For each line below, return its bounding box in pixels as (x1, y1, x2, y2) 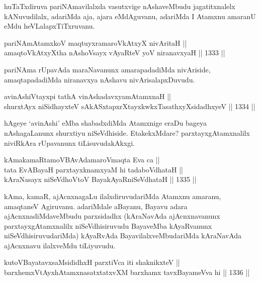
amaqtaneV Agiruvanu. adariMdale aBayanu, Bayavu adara (4, 201, 188, 211)
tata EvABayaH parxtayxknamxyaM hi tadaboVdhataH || (4, 164, 183, 174)
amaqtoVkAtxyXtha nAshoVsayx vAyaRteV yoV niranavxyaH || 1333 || (4, 47, 225, 58)
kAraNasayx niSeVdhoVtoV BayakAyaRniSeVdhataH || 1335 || (4, 174, 197, 184)
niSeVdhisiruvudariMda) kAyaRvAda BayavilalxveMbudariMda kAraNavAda (4, 230, 242, 241)
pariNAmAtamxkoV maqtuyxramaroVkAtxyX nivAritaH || (4, 37, 187, 48)
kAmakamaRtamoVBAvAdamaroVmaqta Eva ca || (4, 154, 160, 165)
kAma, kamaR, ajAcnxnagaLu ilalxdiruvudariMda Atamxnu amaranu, (4, 191, 221, 201)
